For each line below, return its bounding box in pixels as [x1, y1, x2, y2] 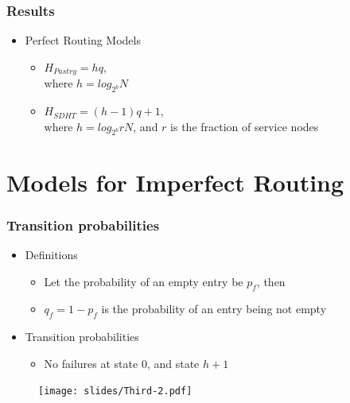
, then [256, 273, 286, 289]
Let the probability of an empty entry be [44, 273, 243, 289]
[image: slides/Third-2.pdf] [38, 386, 192, 397]
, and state [146, 355, 200, 371]
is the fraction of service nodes [170, 118, 319, 134]
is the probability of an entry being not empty [101, 300, 327, 317]
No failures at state [44, 355, 138, 371]
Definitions [25, 246, 78, 263]
